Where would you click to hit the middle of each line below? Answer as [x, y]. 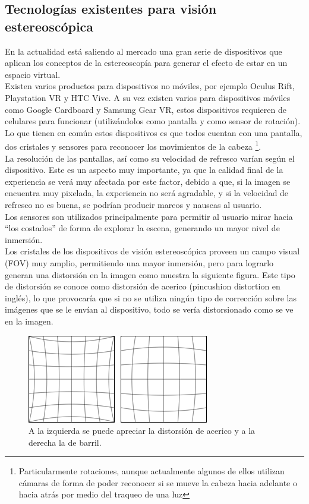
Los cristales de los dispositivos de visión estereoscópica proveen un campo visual [152, 251]
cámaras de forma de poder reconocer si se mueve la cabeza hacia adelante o [158, 482]
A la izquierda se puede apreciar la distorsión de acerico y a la [142, 431]
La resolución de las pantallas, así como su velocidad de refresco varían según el [150, 158]
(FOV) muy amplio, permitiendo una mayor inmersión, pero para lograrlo [139, 262]
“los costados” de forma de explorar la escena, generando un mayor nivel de [142, 228]
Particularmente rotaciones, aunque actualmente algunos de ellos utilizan [152, 471]
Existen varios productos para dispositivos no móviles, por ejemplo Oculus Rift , [150, 86]
